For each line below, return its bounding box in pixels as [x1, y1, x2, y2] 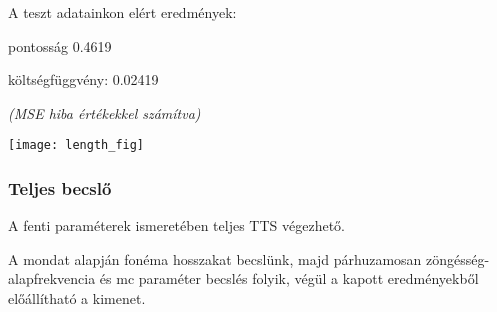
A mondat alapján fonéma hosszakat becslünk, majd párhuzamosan [8, 248, 422, 269]
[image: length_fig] [8, 138, 145, 153]
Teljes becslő [8, 175, 112, 200]
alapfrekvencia [8, 268, 96, 289]
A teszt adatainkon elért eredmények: [8, 2, 237, 22]
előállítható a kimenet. [8, 288, 146, 309]
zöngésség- [426, 248, 490, 269]
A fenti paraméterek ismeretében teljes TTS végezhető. [8, 215, 345, 236]
